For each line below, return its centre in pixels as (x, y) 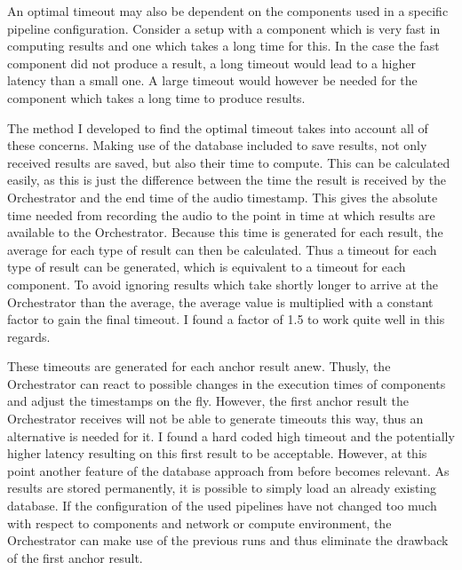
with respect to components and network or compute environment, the (199, 522)
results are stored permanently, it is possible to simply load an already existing (222, 488)
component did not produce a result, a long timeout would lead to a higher (211, 63)
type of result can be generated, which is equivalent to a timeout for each (207, 267)
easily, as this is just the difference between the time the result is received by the (227, 180)
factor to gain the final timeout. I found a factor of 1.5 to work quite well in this (226, 319)
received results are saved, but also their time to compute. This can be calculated (229, 162)
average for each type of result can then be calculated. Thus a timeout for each (222, 249)
